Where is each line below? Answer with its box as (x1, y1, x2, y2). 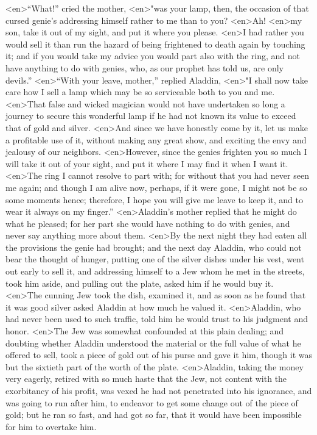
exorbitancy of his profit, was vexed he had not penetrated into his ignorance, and (5, 384, 312, 397)
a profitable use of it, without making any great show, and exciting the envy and (5, 133, 307, 146)
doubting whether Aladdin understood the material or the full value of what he (5, 336, 301, 349)
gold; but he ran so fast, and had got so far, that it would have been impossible (5, 408, 302, 421)
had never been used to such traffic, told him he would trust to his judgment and (5, 312, 308, 325)
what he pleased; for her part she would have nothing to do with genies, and (5, 217, 290, 229)
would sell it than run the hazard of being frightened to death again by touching (5, 37, 305, 50)
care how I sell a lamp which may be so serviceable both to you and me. (5, 85, 275, 98)
